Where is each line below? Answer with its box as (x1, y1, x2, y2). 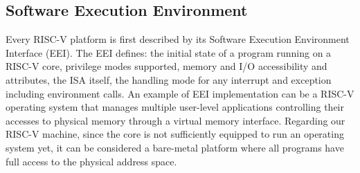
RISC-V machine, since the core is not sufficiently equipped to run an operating (6, 127, 344, 141)
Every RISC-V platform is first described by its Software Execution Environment (6, 32, 350, 46)
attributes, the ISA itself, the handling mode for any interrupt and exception (6, 72, 332, 86)
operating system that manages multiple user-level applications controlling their (6, 100, 344, 114)
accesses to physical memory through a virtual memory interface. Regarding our (6, 113, 345, 127)
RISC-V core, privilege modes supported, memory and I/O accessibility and (6, 59, 327, 73)
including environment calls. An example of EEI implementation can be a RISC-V (6, 86, 354, 100)
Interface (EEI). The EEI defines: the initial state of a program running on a (6, 45, 332, 60)
